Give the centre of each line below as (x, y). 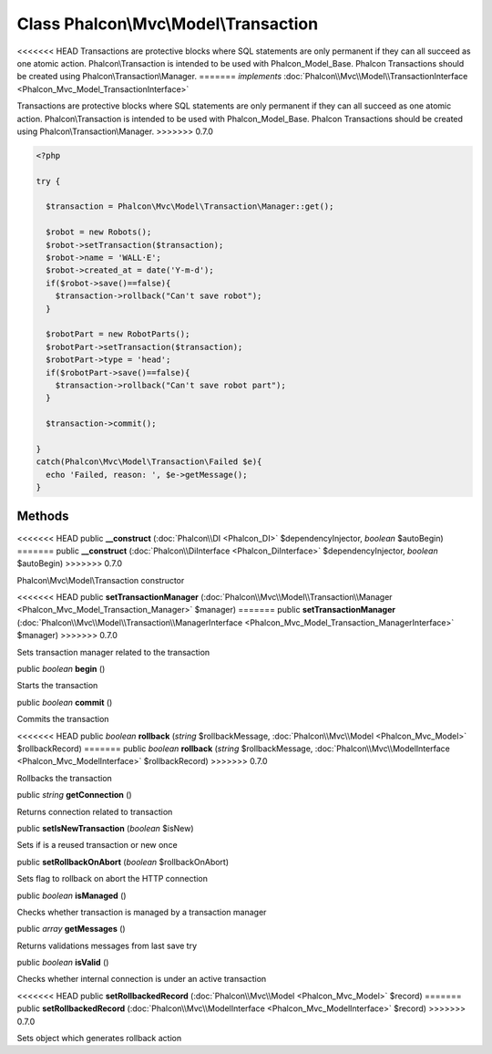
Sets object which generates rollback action (99, 1038)
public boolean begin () (61, 669)
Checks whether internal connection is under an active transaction (142, 979)
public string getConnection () (74, 795)
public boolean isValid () (63, 963)
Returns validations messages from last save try (107, 945)
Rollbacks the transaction (65, 778)
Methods (43, 517)
